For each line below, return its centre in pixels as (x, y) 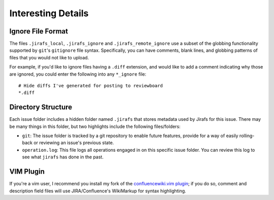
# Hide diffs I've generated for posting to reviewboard (91, 86)
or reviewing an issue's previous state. (74, 143)
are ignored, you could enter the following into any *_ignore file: (78, 74)
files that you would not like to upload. (49, 57)
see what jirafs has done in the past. (63, 157)
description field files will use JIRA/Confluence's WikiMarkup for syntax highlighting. (98, 191)
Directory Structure (41, 107)
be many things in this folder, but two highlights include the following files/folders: (95, 126)
